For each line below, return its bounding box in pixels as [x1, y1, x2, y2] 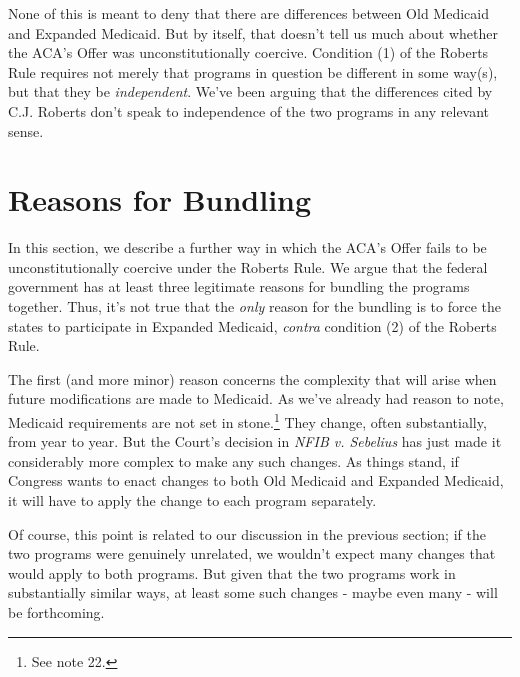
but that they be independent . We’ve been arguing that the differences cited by [8, 81, 493, 102]
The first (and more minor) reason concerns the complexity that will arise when [8, 368, 497, 389]
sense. [8, 120, 44, 141]
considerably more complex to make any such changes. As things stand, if [8, 450, 459, 471]
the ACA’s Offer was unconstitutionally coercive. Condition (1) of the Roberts [8, 42, 489, 63]
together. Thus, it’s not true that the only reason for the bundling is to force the [8, 296, 502, 317]
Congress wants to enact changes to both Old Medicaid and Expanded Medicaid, [8, 470, 504, 491]
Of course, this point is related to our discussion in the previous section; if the [8, 523, 486, 544]
